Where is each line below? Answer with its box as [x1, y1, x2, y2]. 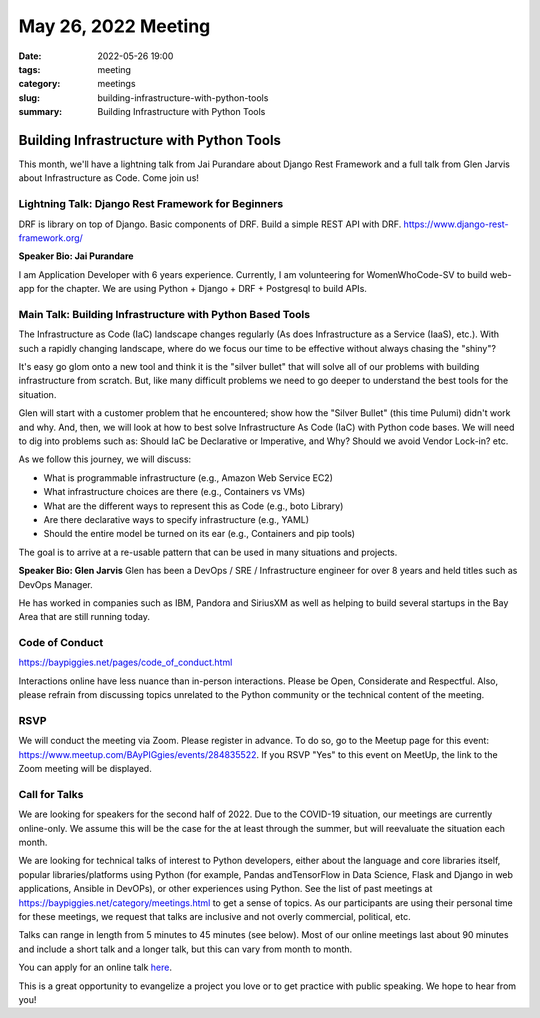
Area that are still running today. [18, 611, 150, 623]
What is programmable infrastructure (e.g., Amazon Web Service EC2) [43, 471, 334, 484]
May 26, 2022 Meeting [18, 15, 211, 37]
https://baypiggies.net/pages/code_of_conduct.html [18, 656, 233, 669]
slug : [18, 91, 40, 104]
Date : [18, 50, 42, 62]
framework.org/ [18, 231, 84, 244]
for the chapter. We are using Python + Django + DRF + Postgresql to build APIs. [36, 283, 367, 295]
